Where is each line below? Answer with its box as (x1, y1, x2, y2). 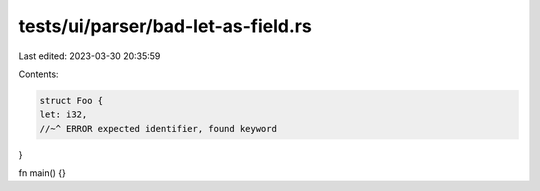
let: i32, (39, 109, 88, 120)
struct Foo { (39, 95, 104, 106)
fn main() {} (18, 167, 67, 179)
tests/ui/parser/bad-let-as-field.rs (18, 15, 312, 37)
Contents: (18, 68, 59, 80)
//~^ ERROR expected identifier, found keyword (39, 123, 277, 134)
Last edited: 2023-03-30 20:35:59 (18, 50, 161, 62)
